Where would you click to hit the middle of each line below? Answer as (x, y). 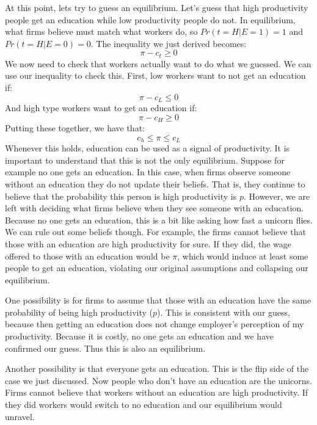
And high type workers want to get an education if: (101, 108)
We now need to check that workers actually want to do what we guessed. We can (158, 63)
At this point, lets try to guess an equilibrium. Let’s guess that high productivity (157, 7)
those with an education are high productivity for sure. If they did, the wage (148, 243)
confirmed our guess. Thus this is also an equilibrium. (105, 348)
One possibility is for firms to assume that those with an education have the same (158, 300)
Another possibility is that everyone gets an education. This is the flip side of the (157, 369)
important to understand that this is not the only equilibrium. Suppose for (145, 160)
